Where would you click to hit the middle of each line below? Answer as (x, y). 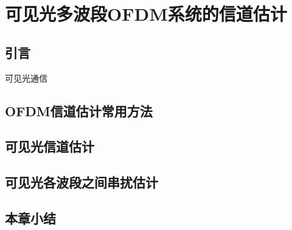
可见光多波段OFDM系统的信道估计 (146, 14)
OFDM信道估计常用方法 (79, 110)
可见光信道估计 (50, 146)
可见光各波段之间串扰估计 (82, 182)
